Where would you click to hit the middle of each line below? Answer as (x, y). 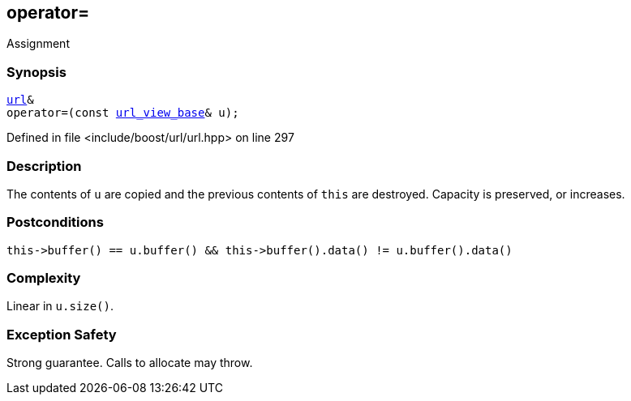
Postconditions (55, 222)
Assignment (38, 44)
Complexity (44, 278)
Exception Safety (62, 334)
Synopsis (36, 72)
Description (44, 166)
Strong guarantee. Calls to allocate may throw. (130, 363)
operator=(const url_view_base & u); (123, 113)
